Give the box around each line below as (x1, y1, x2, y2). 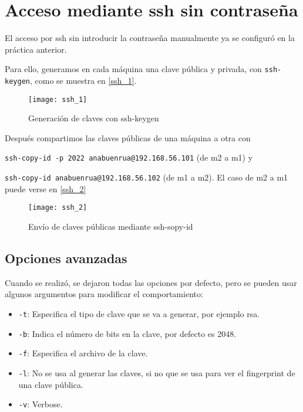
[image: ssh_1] (28, 95, 87, 104)
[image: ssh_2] (28, 203, 87, 212)
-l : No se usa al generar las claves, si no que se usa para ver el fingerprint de (18, 366, 295, 379)
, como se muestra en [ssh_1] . (29, 74, 137, 86)
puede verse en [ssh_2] (5, 182, 86, 195)
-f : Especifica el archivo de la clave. (18, 347, 148, 359)
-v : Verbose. (18, 398, 63, 410)
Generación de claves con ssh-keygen (28, 112, 159, 124)
